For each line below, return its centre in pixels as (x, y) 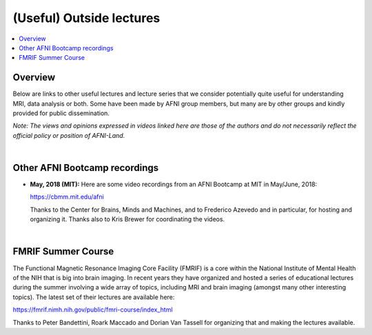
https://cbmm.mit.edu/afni (67, 197)
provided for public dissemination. (61, 113)
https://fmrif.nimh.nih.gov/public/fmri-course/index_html (93, 309)
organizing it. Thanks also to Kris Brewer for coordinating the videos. (127, 219)
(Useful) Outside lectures (86, 18)
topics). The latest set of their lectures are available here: (94, 297)
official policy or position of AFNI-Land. (69, 135)
